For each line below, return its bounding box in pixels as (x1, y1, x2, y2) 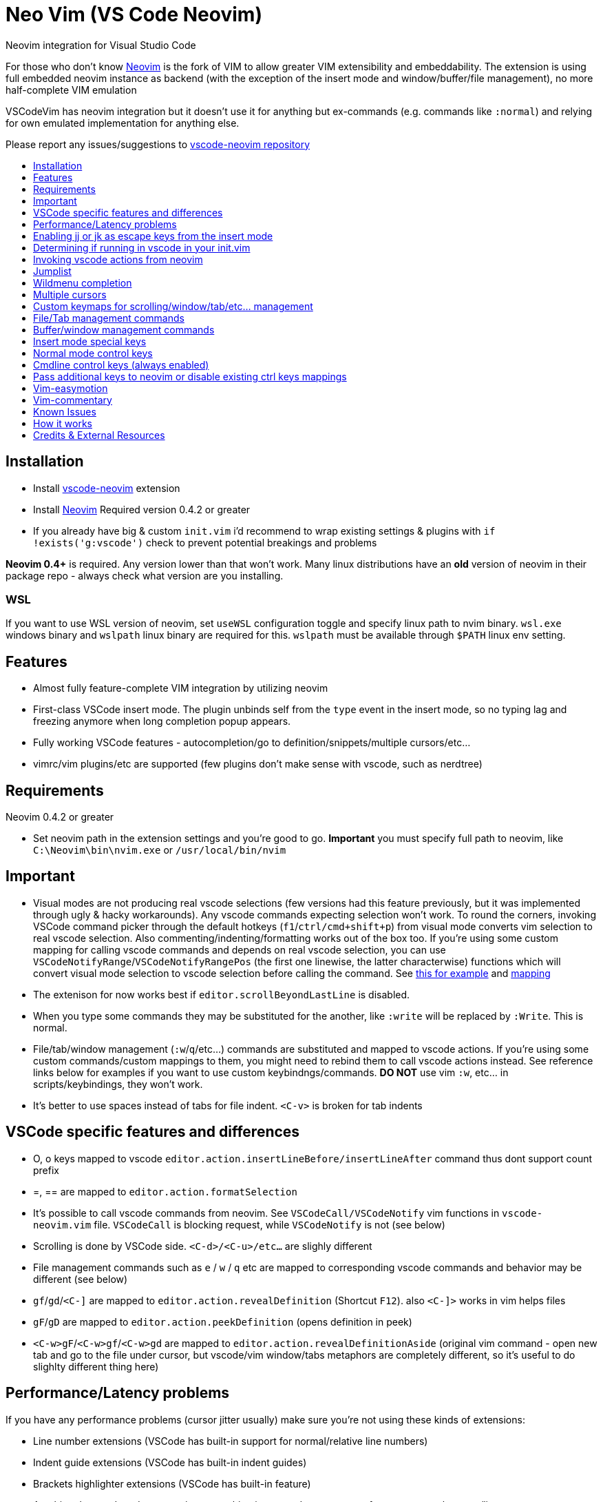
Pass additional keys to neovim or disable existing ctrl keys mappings (33, 370, 347, 382)
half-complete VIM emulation (6, 83, 137, 96)
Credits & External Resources (33, 429, 165, 441)
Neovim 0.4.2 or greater (6, 811, 114, 823)
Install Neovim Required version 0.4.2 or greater (33, 503, 251, 515)
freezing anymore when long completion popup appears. (33, 715, 291, 728)
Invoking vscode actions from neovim (33, 253, 203, 265)
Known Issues (33, 405, 96, 418)
